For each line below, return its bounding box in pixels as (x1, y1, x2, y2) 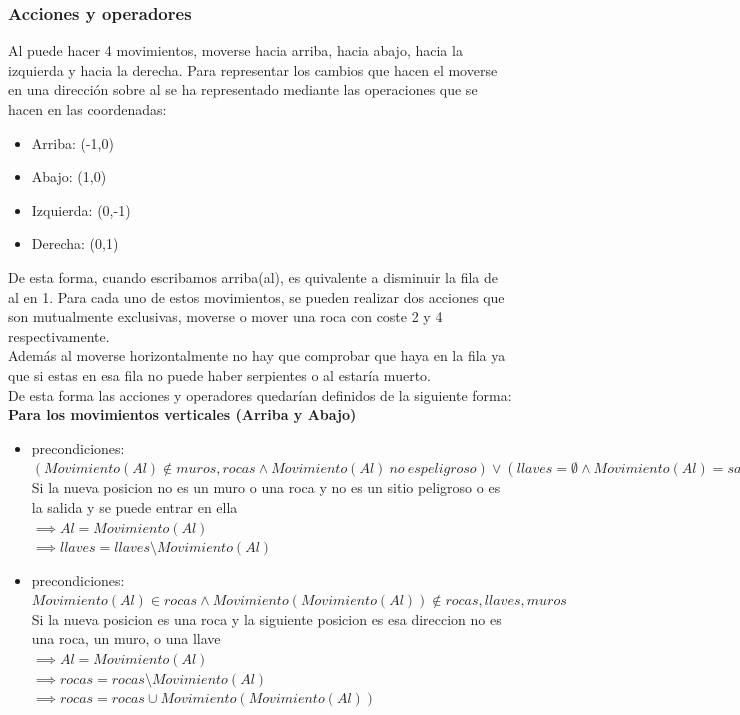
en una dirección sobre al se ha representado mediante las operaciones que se (8, 79, 478, 100)
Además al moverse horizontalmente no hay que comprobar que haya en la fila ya (8, 345, 506, 366)
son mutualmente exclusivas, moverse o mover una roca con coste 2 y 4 (8, 306, 443, 327)
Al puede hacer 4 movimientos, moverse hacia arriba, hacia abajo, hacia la (8, 40, 463, 61)
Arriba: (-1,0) (31, 132, 114, 153)
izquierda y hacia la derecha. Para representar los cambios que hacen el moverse (8, 59, 498, 80)
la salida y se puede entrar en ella (31, 496, 238, 517)
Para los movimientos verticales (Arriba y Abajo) (8, 404, 357, 425)
